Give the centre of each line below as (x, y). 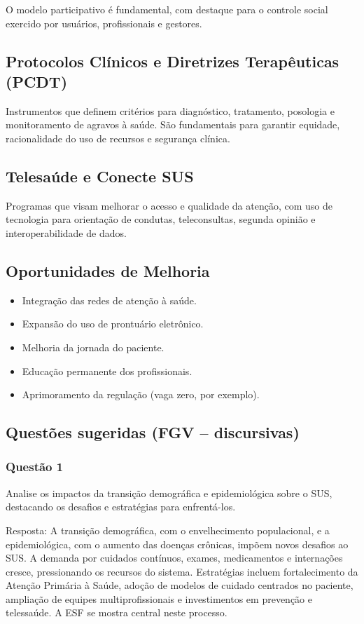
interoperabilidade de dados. (66, 232)
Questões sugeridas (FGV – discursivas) (153, 432)
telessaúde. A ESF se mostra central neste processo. (117, 612)
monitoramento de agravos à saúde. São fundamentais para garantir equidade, (173, 124)
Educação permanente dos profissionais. (107, 371)
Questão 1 (35, 467)
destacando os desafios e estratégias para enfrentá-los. (121, 507)
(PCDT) (37, 81)
